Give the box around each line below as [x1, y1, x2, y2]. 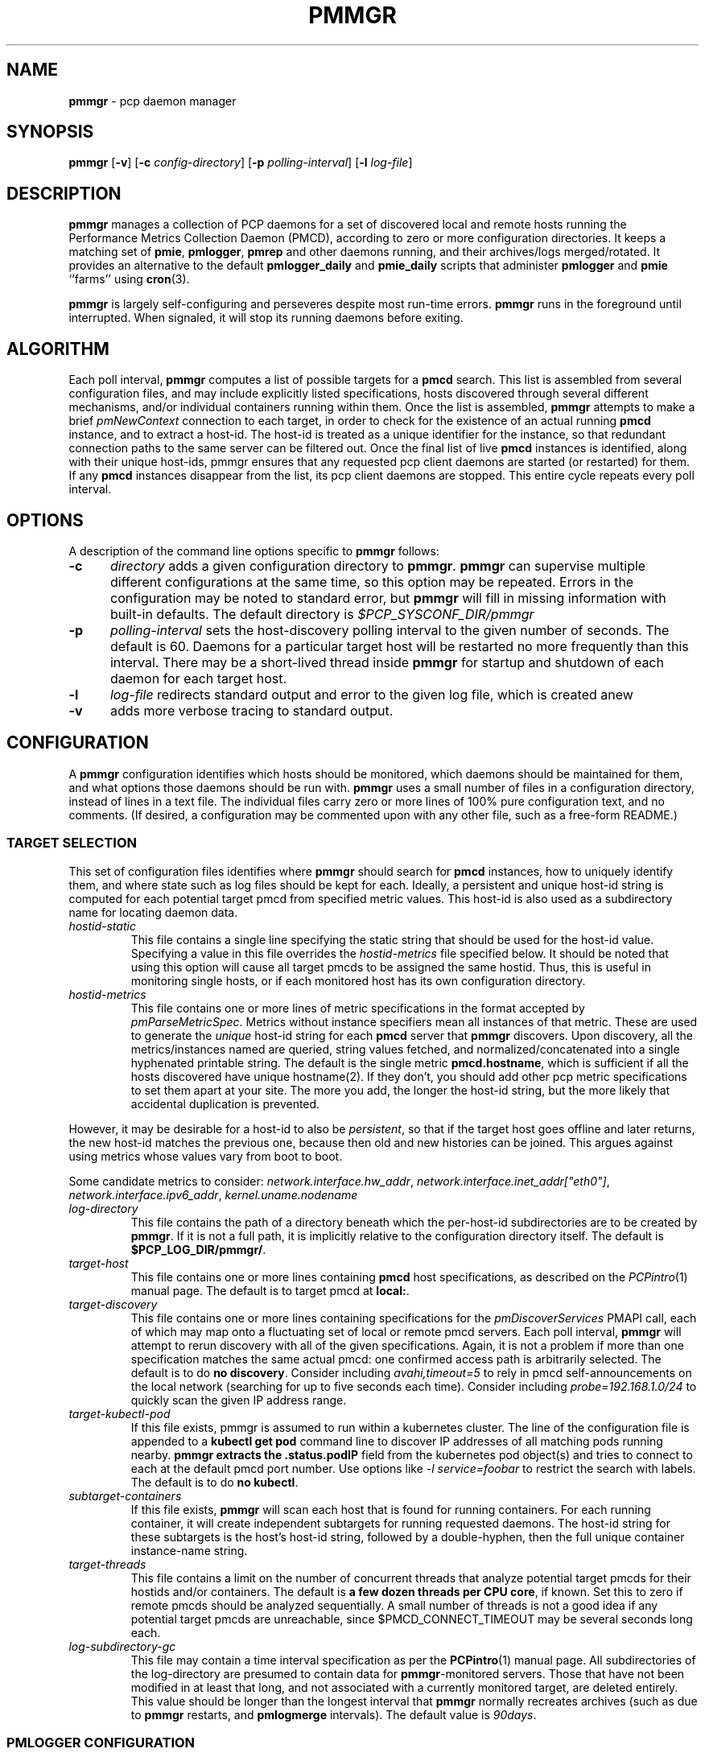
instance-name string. [130, 1543, 248, 1557]
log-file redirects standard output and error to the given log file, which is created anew [109, 686, 633, 703]
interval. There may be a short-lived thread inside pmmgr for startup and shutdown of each [109, 654, 664, 670]
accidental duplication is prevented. [130, 1096, 320, 1111]
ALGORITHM [6, 338, 109, 359]
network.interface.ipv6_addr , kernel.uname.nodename [68, 1187, 358, 1202]
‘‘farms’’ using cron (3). [68, 272, 190, 287]
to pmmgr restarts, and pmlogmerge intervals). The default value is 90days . [130, 1707, 537, 1722]
